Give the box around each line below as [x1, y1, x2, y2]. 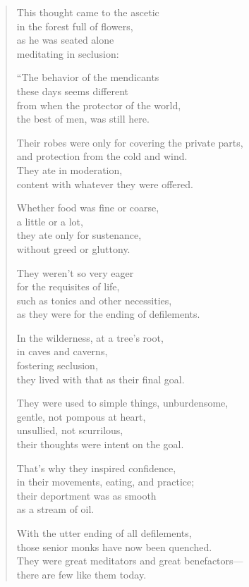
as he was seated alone [16, 32, 114, 47]
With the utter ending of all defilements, [16, 526, 192, 540]
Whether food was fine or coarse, [16, 200, 159, 215]
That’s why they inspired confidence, [16, 460, 176, 475]
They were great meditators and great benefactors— [16, 553, 243, 568]
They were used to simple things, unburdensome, [16, 395, 229, 410]
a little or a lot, [16, 214, 83, 228]
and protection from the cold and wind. [16, 149, 188, 163]
